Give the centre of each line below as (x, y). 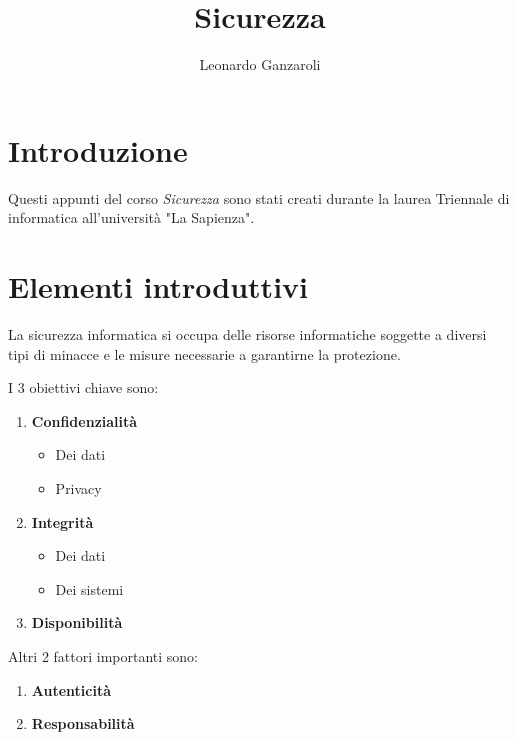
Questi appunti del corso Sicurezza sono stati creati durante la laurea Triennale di (259, 197)
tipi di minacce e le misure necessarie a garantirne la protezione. (204, 353)
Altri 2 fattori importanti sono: (103, 655)
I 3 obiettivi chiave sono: (83, 387)
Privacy (78, 487)
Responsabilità (83, 723)
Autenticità (71, 689)
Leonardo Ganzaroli (260, 64)
